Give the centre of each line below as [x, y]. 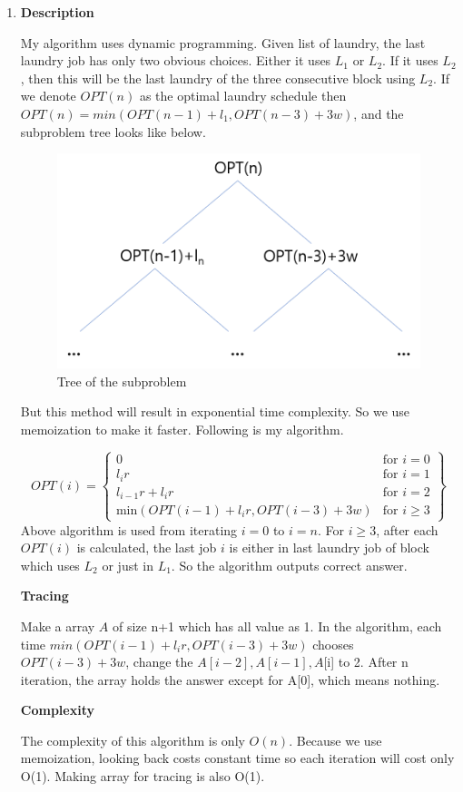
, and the [379, 113]
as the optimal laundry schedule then [243, 96]
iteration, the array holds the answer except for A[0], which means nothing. [230, 679]
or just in [128, 565]
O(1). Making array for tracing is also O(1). [143, 776]
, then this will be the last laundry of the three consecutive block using [218, 78]
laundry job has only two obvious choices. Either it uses [176, 60]
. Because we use [335, 740]
